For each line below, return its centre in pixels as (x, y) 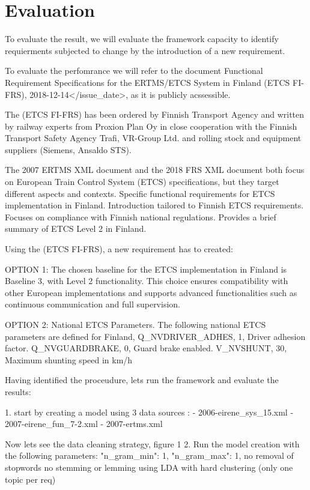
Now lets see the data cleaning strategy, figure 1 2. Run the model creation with (152, 443)
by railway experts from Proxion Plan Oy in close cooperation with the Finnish (151, 126)
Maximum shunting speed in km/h (69, 359)
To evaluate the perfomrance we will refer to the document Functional (134, 71)
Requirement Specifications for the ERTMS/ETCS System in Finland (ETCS (147, 82)
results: (18, 391)
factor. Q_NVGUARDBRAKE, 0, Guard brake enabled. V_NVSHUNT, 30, (146, 348)
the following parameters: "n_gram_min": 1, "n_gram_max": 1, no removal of (149, 455)
